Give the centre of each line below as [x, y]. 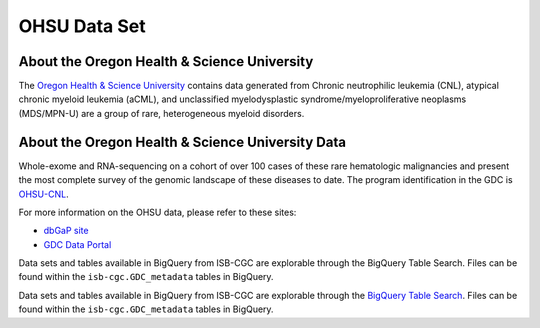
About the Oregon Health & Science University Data [182, 141]
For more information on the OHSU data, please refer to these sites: [157, 212]
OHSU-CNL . [43, 194]
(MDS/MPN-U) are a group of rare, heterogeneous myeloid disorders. [161, 113]
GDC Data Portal [77, 244]
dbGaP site [66, 231]
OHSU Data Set [82, 26]
